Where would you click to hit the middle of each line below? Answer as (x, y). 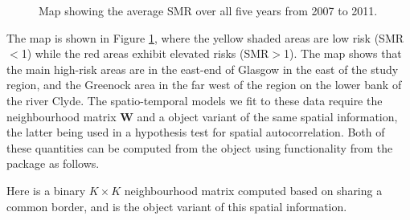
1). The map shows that (343, 53)
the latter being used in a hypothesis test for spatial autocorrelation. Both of (196, 132)
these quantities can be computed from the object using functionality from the (200, 147)
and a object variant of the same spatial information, (267, 116)
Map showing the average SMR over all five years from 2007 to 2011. (208, 10)
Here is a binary (46, 190)
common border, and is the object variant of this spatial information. (177, 206)
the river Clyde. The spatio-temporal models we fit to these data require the (195, 100)
